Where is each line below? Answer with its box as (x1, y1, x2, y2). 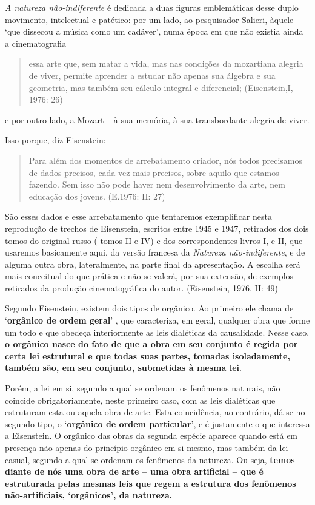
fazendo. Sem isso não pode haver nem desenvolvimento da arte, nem (28, 178, 285, 191)
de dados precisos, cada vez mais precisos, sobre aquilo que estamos (28, 166, 279, 178)
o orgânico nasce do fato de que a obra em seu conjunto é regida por (5, 337, 298, 350)
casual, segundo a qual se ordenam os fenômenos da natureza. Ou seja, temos (5, 453, 295, 466)
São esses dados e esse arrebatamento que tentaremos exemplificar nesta (5, 210, 272, 223)
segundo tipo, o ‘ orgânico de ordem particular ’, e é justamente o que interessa (5, 417, 310, 430)
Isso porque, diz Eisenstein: (5, 134, 106, 146)
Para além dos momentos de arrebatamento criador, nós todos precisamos (28, 154, 302, 166)
